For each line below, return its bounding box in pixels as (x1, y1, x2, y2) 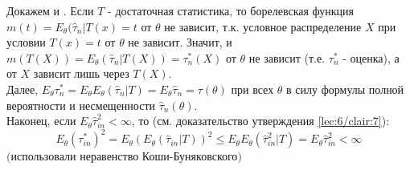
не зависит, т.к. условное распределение (164, 18, 362, 34)
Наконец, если (6, 112, 76, 129)
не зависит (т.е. (248, 49, 326, 66)
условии (6, 34, 46, 51)
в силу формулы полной (286, 80, 404, 97)
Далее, (6, 80, 39, 97)
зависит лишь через (33, 65, 129, 82)
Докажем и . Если (6, 2, 94, 18)
